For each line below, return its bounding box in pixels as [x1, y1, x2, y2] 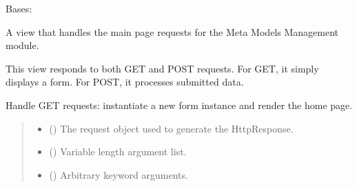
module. [6, 38, 39, 52]
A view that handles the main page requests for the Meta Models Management [6, 24, 338, 39]
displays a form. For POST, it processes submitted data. [6, 75, 244, 89]
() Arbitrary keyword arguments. [49, 167, 188, 181]
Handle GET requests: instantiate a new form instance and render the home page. [6, 97, 353, 112]
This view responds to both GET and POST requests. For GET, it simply [6, 61, 319, 75]
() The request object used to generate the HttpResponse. [49, 121, 294, 135]
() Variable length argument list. [49, 144, 187, 159]
